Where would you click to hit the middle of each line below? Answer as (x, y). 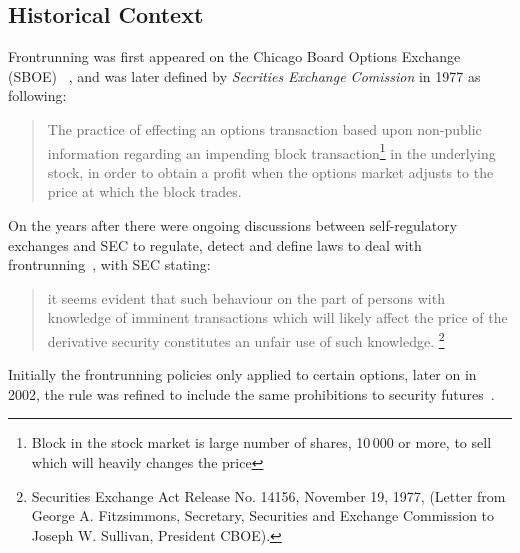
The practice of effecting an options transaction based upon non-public (264, 128)
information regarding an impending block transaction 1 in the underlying (271, 151)
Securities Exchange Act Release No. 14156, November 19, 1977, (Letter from (268, 495)
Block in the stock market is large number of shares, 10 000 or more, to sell (261, 442)
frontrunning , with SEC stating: (109, 264)
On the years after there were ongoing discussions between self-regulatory (233, 225)
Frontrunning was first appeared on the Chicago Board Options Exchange (234, 56)
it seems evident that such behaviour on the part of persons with (246, 297)
